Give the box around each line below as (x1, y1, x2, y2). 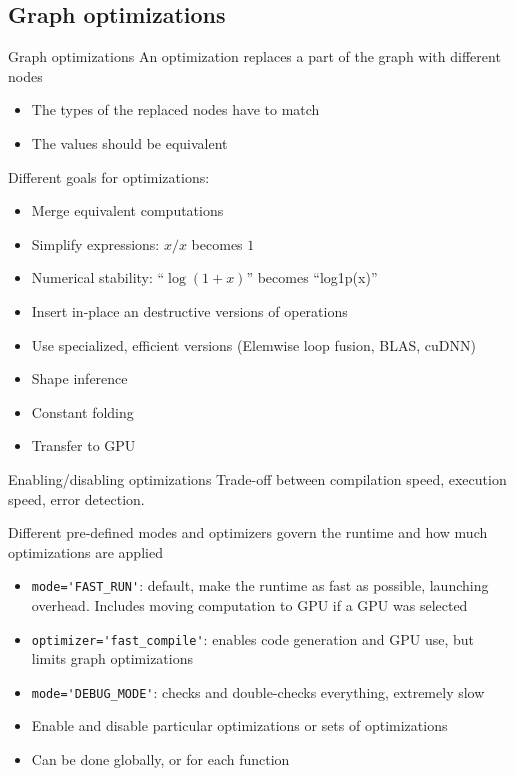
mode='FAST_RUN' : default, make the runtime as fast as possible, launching (31, 575, 489, 596)
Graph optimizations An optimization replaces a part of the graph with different (8, 46, 501, 67)
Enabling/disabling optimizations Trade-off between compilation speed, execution (8, 468, 507, 489)
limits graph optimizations (31, 648, 194, 669)
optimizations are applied (8, 541, 163, 562)
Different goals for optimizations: (8, 166, 210, 187)
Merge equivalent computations (31, 200, 224, 221)
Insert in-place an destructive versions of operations (31, 300, 348, 321)
